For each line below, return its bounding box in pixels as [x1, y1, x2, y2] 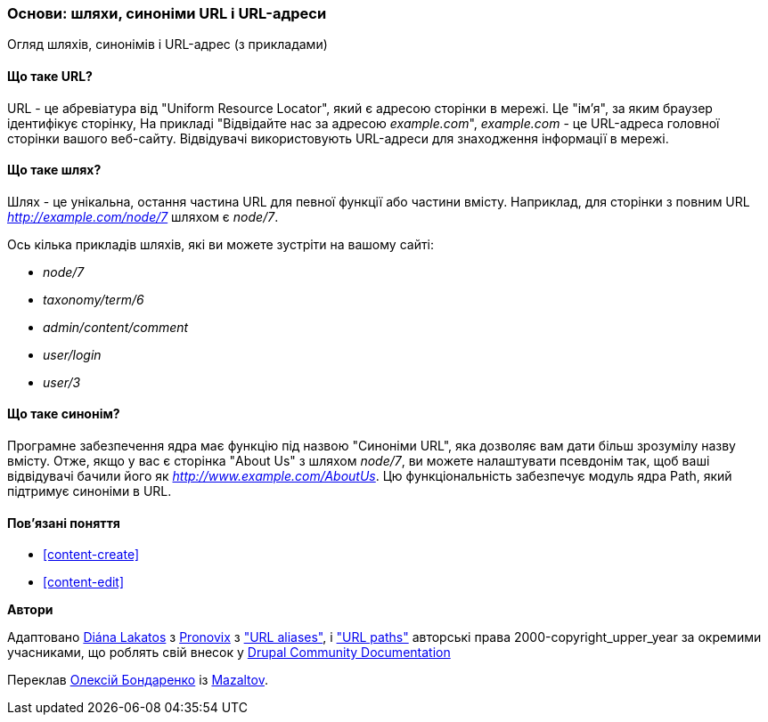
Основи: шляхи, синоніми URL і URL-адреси [7, 4, 327, 22]
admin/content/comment [43, 319, 189, 335]
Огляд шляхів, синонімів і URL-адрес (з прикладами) [7, 37, 328, 53]
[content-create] [43, 547, 139, 563]
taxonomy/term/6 [43, 291, 144, 307]
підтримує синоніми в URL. [7, 483, 172, 499]
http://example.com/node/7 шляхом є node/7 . [7, 208, 279, 224]
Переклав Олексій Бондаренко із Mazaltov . [7, 672, 268, 688]
